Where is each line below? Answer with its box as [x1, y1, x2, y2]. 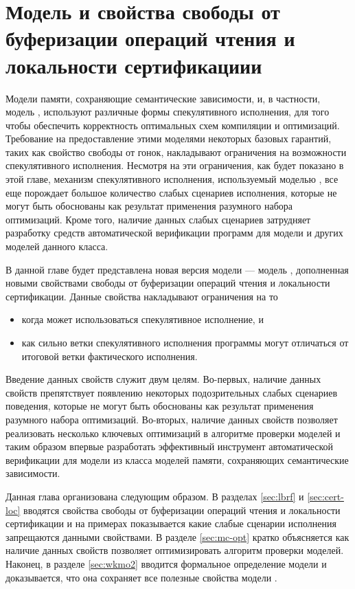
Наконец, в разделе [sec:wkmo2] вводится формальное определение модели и [5, 556, 327, 570]
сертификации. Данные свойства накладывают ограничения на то [5, 289, 278, 303]
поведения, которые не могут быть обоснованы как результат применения [5, 399, 314, 413]
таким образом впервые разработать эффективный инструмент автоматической [5, 439, 334, 454]
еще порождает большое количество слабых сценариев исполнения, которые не [5, 185, 337, 199]
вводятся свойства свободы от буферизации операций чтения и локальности [23, 502, 341, 517]
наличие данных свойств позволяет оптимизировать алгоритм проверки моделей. [5, 543, 344, 557]
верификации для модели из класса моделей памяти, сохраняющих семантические [5, 452, 349, 467]
